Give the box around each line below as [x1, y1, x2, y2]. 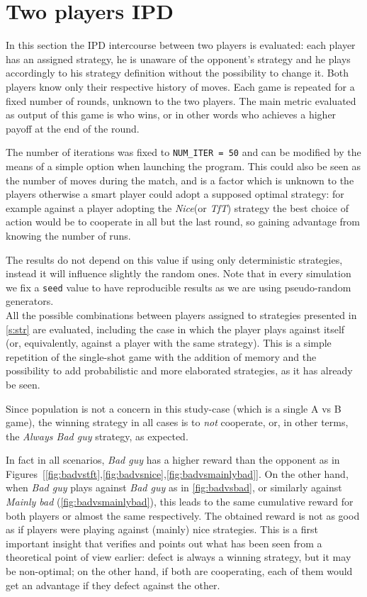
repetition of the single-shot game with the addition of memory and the [6, 349, 317, 364]
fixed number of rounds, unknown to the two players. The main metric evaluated [6, 93, 356, 108]
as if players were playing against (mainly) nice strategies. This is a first [6, 522, 318, 537]
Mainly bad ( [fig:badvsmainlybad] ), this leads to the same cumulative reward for [6, 494, 354, 509]
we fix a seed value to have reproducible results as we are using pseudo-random [6, 279, 351, 294]
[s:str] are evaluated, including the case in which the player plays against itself [6, 321, 345, 336]
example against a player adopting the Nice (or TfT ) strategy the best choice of [6, 200, 349, 215]
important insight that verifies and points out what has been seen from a [6, 535, 322, 550]
